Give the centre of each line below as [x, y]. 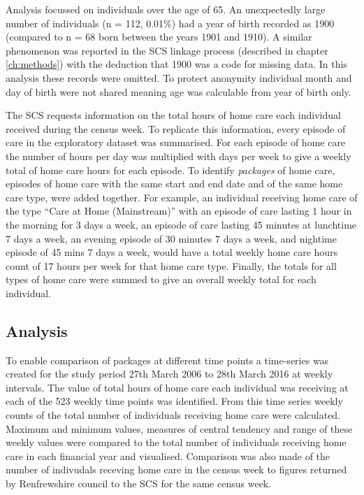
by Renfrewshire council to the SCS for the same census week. [139, 483]
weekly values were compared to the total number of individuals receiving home [176, 442]
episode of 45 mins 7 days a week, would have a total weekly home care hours [172, 252]
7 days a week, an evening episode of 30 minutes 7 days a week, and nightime [171, 238]
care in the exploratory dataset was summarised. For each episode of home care [176, 142]
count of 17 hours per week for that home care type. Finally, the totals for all [171, 265]
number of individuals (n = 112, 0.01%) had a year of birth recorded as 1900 [170, 23]
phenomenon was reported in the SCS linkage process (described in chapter [167, 50]
